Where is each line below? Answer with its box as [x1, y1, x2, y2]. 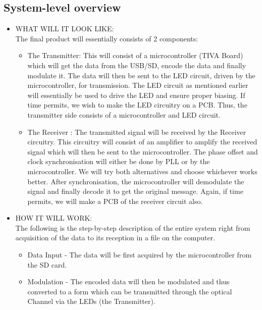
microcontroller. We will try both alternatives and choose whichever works [27, 166, 257, 176]
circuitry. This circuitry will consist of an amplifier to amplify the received [27, 136, 257, 147]
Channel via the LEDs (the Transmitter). [27, 296, 155, 306]
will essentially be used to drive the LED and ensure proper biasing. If [27, 89, 245, 100]
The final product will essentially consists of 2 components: [15, 33, 198, 43]
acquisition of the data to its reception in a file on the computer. [15, 232, 216, 243]
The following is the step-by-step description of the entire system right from [15, 222, 250, 233]
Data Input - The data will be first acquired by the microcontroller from [27, 249, 252, 260]
